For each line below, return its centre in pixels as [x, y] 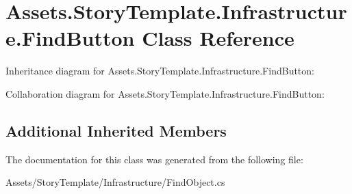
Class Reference [218, 38]
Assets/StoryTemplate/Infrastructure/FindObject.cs [115, 182]
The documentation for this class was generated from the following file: [154, 159]
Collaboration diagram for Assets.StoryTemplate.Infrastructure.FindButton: [165, 93]
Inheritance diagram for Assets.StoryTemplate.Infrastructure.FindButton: [160, 71]
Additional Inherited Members [116, 130]
